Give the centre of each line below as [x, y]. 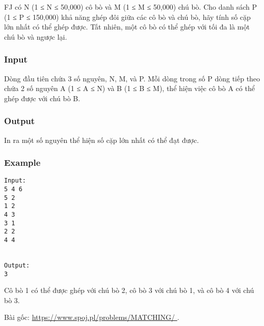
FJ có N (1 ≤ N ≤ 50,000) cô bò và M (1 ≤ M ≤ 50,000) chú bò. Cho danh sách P [131, 7]
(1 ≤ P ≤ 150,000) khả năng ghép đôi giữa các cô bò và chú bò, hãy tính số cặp [127, 17]
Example [22, 162]
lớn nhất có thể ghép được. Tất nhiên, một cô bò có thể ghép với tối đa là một [127, 27]
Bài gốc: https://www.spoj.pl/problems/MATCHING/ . [92, 317]
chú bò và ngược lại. [36, 36]
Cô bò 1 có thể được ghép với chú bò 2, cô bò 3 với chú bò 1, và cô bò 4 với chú [129, 290]
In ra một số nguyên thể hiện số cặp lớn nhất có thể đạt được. [102, 140]
